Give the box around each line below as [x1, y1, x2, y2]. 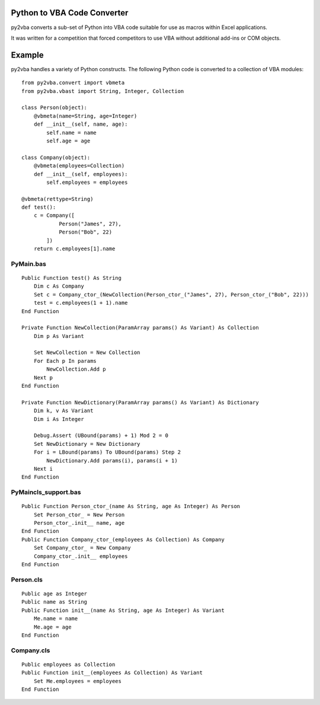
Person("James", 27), [59, 220, 121, 227]
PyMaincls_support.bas [11, 488, 81, 496]
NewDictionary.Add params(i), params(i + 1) [46, 457, 178, 464]
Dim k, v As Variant [33, 407, 94, 414]
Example [11, 50, 44, 60]
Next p [33, 374, 53, 381]
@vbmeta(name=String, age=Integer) [33, 113, 137, 119]
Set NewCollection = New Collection [33, 349, 140, 356]
